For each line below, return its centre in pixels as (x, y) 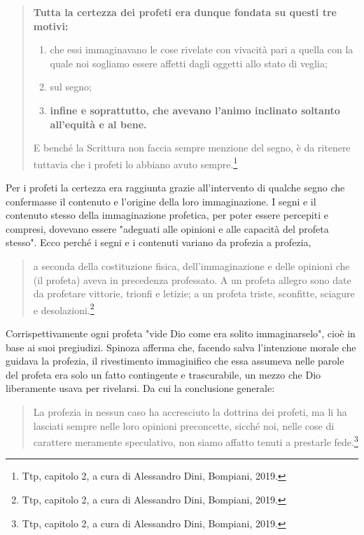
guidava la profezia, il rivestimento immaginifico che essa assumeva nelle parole (175, 361)
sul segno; (71, 87)
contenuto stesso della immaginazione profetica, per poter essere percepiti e (167, 215)
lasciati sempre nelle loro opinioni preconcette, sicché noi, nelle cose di (184, 425)
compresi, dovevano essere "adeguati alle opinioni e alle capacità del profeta (167, 228)
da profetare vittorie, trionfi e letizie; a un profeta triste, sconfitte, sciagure (194, 293)
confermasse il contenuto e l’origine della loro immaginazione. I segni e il (161, 201)
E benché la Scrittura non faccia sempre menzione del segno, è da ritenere (192, 148)
